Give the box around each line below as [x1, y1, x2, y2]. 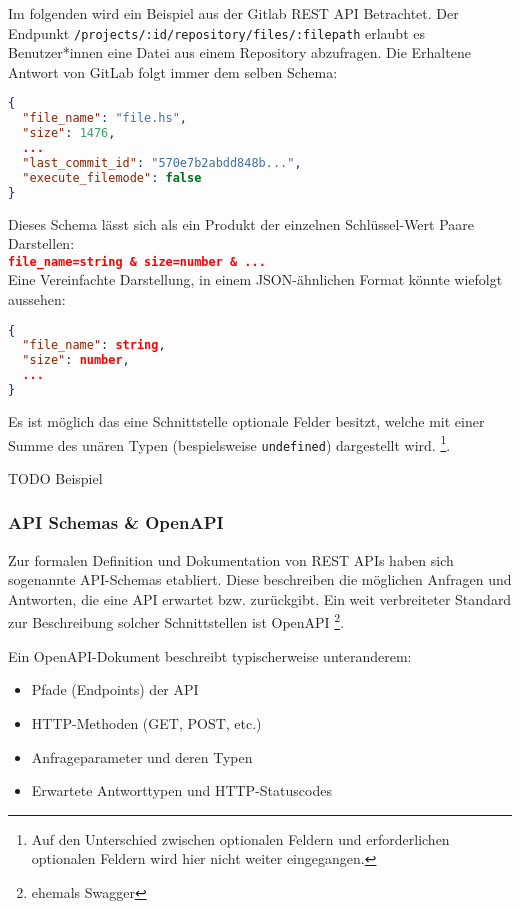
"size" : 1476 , [22, 126, 116, 141]
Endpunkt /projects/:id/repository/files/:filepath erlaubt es [8, 22, 425, 43]
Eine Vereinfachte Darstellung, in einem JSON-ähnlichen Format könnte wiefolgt [8, 269, 503, 290]
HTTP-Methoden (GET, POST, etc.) [31, 712, 262, 733]
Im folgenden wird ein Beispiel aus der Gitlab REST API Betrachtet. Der [8, 3, 459, 23]
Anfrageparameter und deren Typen [31, 746, 253, 767]
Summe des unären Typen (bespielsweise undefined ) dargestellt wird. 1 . [8, 431, 451, 455]
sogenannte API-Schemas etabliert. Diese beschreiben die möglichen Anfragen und [8, 569, 512, 590]
